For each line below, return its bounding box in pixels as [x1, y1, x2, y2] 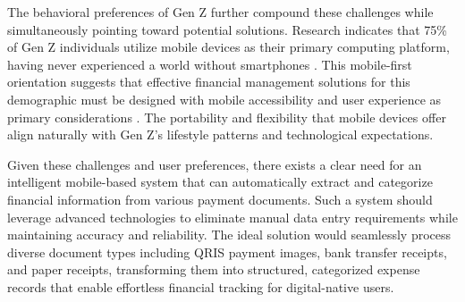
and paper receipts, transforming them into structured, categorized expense [7, 260, 420, 279]
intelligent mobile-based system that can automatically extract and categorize [7, 172, 433, 191]
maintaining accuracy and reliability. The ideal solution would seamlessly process [7, 225, 452, 244]
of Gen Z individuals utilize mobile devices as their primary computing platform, [7, 38, 450, 56]
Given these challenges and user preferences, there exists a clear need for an [7, 155, 422, 173]
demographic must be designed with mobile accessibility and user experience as [7, 89, 442, 108]
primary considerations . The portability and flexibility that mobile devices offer [7, 107, 446, 126]
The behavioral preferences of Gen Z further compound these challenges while [7, 3, 434, 21]
